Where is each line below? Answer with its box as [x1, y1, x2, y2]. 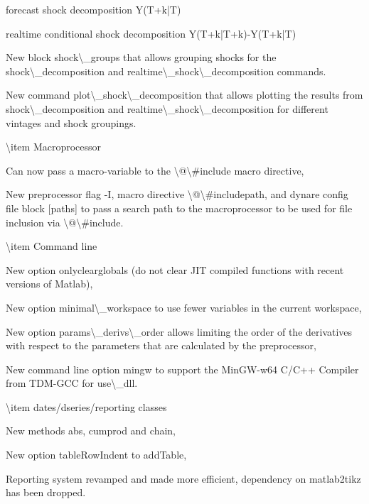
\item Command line [6, 239, 97, 253]
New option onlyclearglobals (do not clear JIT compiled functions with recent [6, 262, 344, 277]
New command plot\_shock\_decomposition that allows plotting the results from [6, 87, 363, 102]
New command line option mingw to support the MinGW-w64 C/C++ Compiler [6, 361, 359, 376]
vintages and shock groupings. [6, 115, 137, 130]
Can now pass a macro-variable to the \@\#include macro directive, [6, 163, 304, 177]
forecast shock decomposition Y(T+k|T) [6, 2, 181, 16]
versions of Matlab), [6, 276, 93, 291]
